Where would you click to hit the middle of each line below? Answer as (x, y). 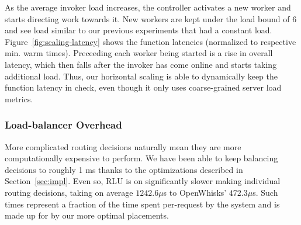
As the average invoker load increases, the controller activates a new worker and (148, 7)
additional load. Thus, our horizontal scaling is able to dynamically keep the (141, 76)
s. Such (265, 192)
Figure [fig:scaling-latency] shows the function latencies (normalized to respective (150, 41)
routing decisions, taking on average (69, 192)
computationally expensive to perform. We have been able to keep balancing (141, 158)
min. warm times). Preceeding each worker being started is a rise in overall (139, 53)
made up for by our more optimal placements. (87, 215)
